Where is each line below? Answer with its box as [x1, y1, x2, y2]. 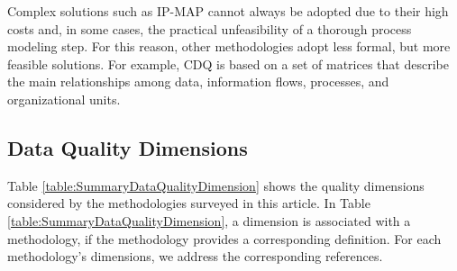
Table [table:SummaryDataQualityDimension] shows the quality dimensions [7, 176, 425, 194]
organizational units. [7, 89, 121, 108]
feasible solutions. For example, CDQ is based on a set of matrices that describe [7, 54, 449, 73]
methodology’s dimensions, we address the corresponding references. [7, 247, 383, 266]
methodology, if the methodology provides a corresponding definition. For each [7, 229, 442, 248]
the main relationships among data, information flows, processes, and [7, 72, 389, 91]
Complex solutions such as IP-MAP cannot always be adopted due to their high [7, 2, 449, 20]
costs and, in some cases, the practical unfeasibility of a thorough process [7, 19, 412, 38]
